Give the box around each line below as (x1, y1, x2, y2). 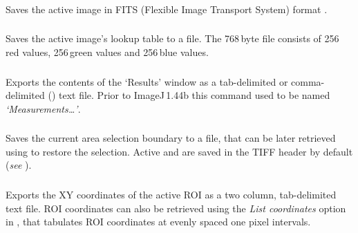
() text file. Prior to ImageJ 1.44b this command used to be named (48, 88, 330, 102)
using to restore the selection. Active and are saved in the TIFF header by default (6, 144, 353, 158)
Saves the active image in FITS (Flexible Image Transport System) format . (6, 1, 328, 16)
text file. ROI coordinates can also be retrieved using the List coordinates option (6, 201, 346, 215)
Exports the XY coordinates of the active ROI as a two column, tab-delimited (6, 187, 337, 201)
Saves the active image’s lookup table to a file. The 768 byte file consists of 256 (6, 31, 339, 46)
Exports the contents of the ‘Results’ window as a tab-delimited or (6, 74, 288, 88)
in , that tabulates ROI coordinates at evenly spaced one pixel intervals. (6, 214, 311, 229)
